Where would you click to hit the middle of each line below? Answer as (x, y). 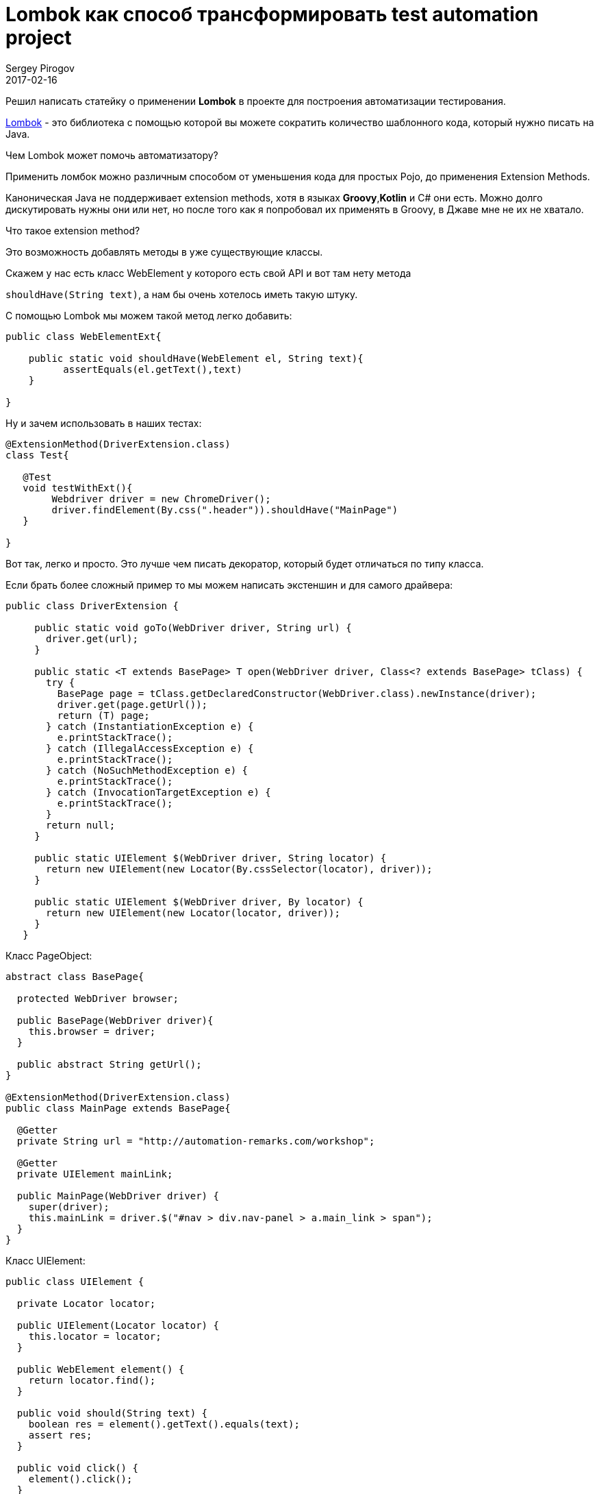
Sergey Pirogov (40, 68)
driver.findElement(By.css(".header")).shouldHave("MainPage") (225, 510)
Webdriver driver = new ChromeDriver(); (161, 499)
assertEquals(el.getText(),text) (153, 369)
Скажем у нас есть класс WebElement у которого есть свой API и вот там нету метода (208, 273)
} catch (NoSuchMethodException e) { (147, 770)
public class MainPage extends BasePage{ (118, 1108)
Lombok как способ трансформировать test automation (272, 14)
